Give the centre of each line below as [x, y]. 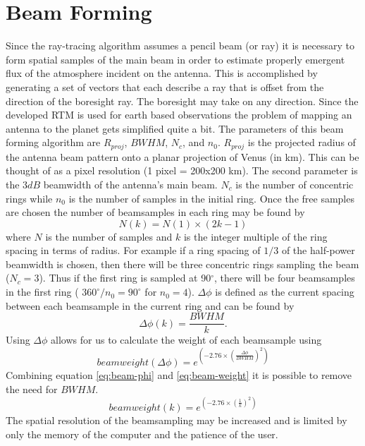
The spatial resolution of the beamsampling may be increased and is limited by [177, 420]
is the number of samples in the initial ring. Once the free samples [211, 198]
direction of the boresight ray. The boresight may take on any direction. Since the [182, 101]
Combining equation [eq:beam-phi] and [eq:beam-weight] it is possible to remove [179, 375]
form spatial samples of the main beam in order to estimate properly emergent [175, 59]
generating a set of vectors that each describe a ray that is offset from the [165, 86]
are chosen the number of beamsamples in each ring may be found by [155, 212]
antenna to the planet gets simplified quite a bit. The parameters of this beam [175, 128]
